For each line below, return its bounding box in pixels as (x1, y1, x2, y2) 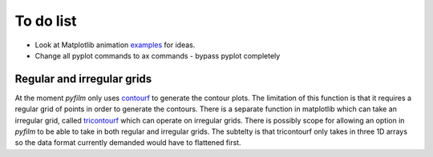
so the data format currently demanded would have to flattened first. (14, 138, 241, 147)
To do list (14, 12, 77, 30)
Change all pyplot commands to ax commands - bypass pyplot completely (34, 50, 281, 60)
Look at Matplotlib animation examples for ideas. (34, 40, 196, 50)
